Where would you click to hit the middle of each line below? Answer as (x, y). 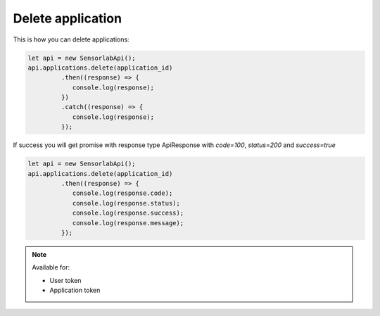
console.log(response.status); (126, 203)
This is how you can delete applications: (71, 39)
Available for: (51, 267)
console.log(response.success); (128, 213)
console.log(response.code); (122, 193)
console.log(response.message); (128, 223)
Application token (75, 290)
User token (65, 280)
